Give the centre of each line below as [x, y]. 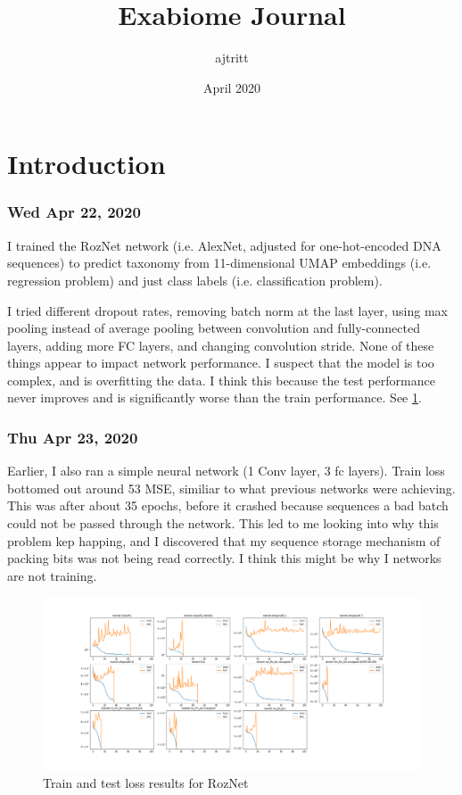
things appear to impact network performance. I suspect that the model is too [221, 363]
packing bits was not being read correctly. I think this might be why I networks [224, 558]
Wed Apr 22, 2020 [74, 212]
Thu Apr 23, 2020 [73, 437]
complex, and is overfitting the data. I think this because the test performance [221, 380]
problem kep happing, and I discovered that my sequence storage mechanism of [224, 540]
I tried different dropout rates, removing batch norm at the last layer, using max [228, 310]
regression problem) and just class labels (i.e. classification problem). [195, 280]
